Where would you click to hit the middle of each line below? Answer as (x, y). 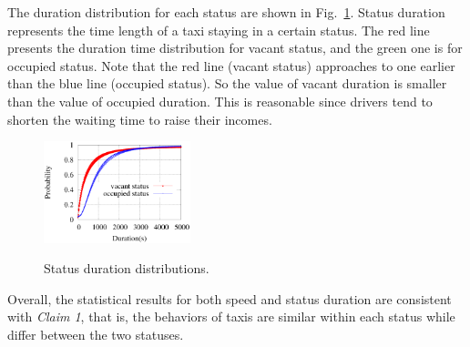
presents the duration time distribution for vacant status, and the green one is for (235, 48)
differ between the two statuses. (96, 334)
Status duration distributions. (127, 268)
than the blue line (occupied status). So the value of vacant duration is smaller (227, 83)
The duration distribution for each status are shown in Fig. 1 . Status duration (226, 12)
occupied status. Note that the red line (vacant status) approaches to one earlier (231, 65)
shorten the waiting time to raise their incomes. (140, 119)
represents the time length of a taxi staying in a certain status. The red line (219, 30)
